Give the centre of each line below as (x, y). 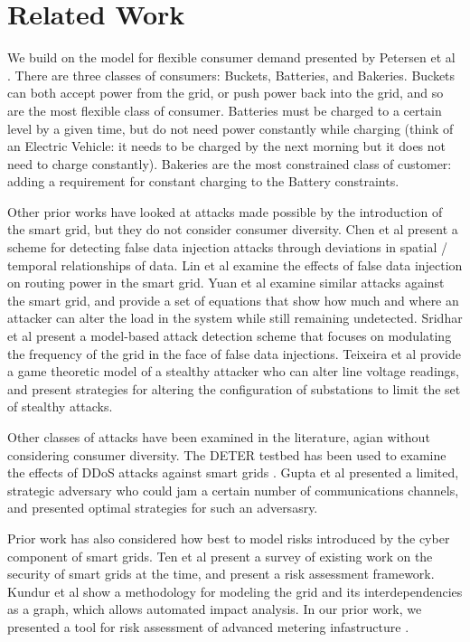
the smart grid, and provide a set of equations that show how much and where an (233, 300)
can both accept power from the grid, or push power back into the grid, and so (226, 93)
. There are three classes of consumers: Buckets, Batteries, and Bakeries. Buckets (231, 75)
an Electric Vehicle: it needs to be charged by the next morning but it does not (227, 146)
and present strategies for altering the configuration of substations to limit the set (234, 388)
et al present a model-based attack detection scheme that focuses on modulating (230, 336)
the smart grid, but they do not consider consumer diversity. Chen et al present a (233, 229)
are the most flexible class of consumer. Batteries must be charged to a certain (225, 110)
